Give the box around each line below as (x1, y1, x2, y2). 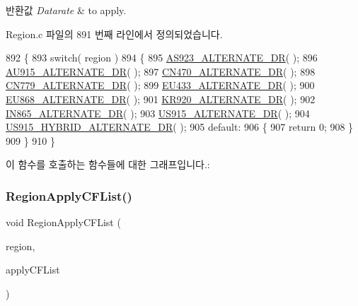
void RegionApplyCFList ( (6, 215, 121, 230)
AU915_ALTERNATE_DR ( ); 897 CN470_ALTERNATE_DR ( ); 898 (6, 64, 316, 78)
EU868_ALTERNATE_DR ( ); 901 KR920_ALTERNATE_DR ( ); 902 (6, 91, 316, 106)
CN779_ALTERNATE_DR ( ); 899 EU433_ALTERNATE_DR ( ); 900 (6, 78, 315, 93)
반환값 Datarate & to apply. (6, 3, 127, 17)
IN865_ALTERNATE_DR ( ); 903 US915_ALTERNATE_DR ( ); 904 (6, 105, 310, 120)
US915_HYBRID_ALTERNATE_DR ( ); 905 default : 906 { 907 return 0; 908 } (6, 119, 354, 134)
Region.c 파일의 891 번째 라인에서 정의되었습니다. (6, 26, 223, 41)
